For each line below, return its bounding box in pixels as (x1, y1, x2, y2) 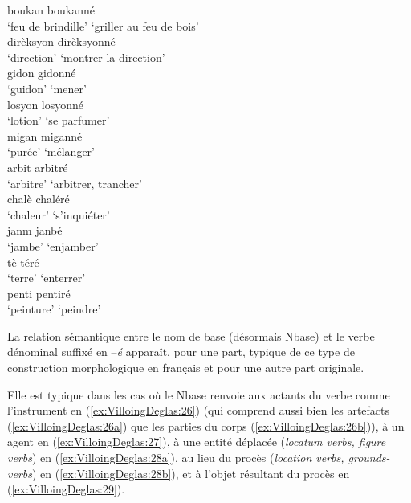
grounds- (348, 449, 390, 466)
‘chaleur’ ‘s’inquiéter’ (7, 206, 110, 223)
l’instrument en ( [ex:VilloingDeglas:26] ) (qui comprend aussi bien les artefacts (7, 402, 390, 419)
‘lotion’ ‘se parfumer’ (7, 112, 110, 129)
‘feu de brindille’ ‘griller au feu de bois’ (7, 17, 199, 34)
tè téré (7, 253, 39, 270)
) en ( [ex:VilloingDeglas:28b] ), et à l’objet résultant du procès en (31, 464, 350, 481)
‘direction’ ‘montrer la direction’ (7, 48, 165, 65)
